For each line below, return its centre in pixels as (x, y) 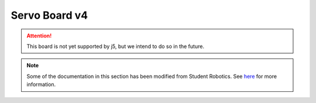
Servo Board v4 (49, 15)
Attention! (39, 36)
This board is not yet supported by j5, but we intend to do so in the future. (116, 46)
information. (41, 84)
